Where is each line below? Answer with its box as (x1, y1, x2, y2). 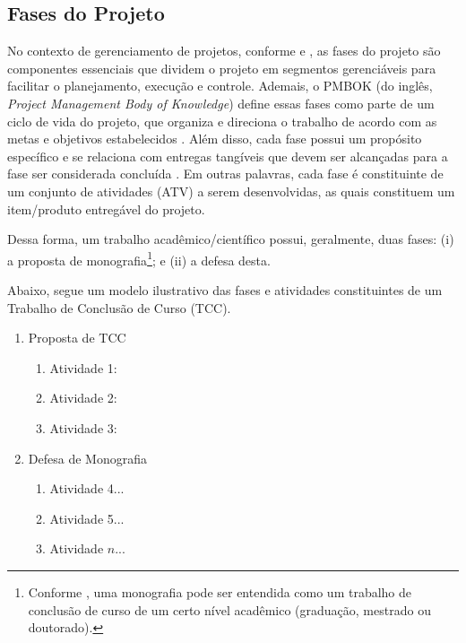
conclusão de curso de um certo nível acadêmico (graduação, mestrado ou (28, 600, 431, 619)
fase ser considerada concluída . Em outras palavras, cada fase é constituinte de (7, 164, 444, 183)
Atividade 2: (49, 388, 117, 407)
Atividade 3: (49, 418, 117, 437)
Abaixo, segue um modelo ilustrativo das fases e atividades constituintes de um (7, 280, 443, 299)
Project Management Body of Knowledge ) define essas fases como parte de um (7, 93, 435, 112)
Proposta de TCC (28, 328, 126, 347)
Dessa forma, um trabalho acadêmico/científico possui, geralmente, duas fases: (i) (7, 230, 454, 248)
